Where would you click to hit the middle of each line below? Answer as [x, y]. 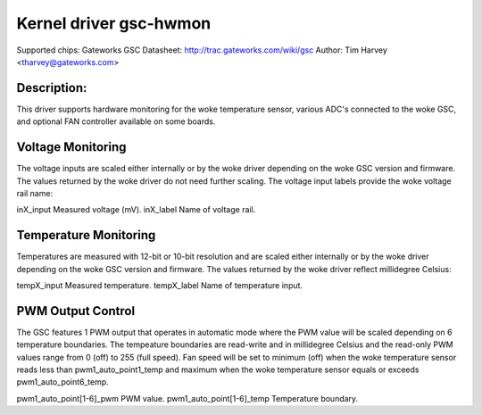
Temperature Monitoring [86, 235]
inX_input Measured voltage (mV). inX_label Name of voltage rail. [136, 210]
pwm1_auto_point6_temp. [62, 382]
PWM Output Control [76, 311]
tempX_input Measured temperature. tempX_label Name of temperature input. [160, 285]
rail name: [35, 193]
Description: [52, 88]
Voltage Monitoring [71, 147]
